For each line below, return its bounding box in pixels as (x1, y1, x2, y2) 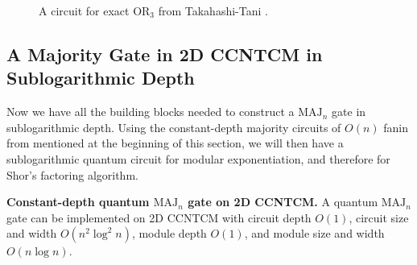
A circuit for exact (39, 2, 130, 19)
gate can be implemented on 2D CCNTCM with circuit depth (6, 209, 312, 226)
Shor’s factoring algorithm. (6, 166, 138, 183)
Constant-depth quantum (6, 193, 150, 210)
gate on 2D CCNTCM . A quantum (188, 193, 378, 210)
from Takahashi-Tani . (158, 2, 268, 19)
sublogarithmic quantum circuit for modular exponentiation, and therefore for (6, 150, 390, 167)
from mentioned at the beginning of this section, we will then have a (6, 135, 344, 151)
